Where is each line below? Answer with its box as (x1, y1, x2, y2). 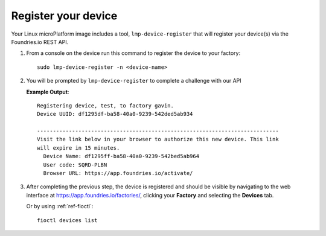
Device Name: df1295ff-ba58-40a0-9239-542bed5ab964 (43, 153, 199, 160)
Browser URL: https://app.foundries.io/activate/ (43, 170, 193, 177)
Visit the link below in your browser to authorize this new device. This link (37, 136, 279, 143)
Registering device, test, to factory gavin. (37, 102, 174, 109)
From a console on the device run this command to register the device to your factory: (26, 49, 241, 57)
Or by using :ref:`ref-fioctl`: (26, 203, 94, 210)
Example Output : (26, 88, 69, 95)
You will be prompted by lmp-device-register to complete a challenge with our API (26, 77, 241, 85)
